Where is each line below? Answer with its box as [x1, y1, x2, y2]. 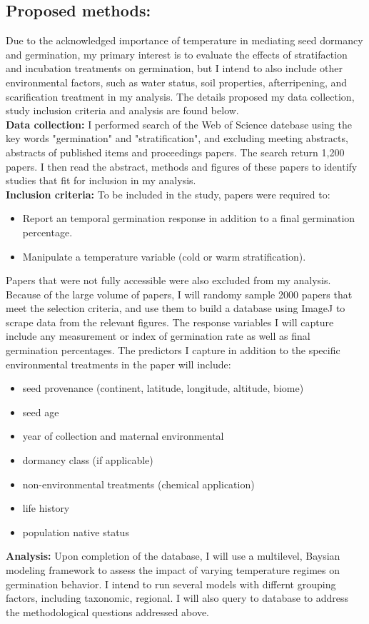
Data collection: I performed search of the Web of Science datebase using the [6, 116, 352, 131]
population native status [22, 524, 129, 539]
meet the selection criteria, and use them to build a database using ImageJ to [6, 301, 345, 316]
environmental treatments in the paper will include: [6, 356, 231, 371]
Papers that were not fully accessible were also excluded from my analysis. [6, 273, 331, 288]
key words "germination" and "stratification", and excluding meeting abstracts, [6, 131, 348, 146]
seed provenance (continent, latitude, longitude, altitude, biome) [22, 381, 304, 396]
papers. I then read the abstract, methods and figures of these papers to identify [6, 158, 358, 173]
